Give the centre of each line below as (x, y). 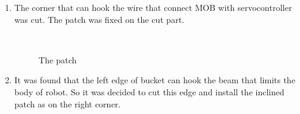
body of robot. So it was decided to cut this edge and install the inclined (149, 91)
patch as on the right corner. (67, 103)
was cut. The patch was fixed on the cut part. (99, 19)
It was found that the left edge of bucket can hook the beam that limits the (155, 80)
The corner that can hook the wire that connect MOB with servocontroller (153, 7)
